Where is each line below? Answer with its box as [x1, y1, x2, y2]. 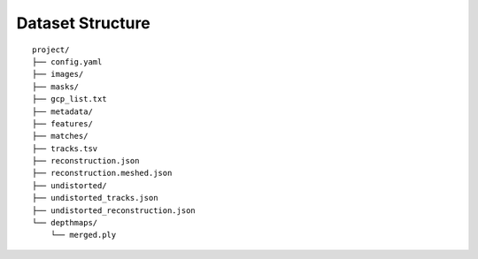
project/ [32, 44, 70, 55]
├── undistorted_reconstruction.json [32, 205, 197, 216]
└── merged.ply [50, 230, 117, 240]
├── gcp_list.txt [32, 94, 107, 104]
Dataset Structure [16, 13, 150, 33]
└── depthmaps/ [32, 217, 98, 228]
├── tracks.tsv [32, 143, 98, 154]
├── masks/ [32, 81, 80, 92]
